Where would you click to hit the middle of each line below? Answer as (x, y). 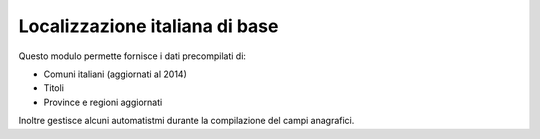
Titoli (54, 88)
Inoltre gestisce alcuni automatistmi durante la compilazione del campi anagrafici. (186, 121)
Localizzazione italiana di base (148, 26)
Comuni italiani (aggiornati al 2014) (115, 74)
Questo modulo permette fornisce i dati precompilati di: (132, 56)
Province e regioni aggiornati (103, 102)
